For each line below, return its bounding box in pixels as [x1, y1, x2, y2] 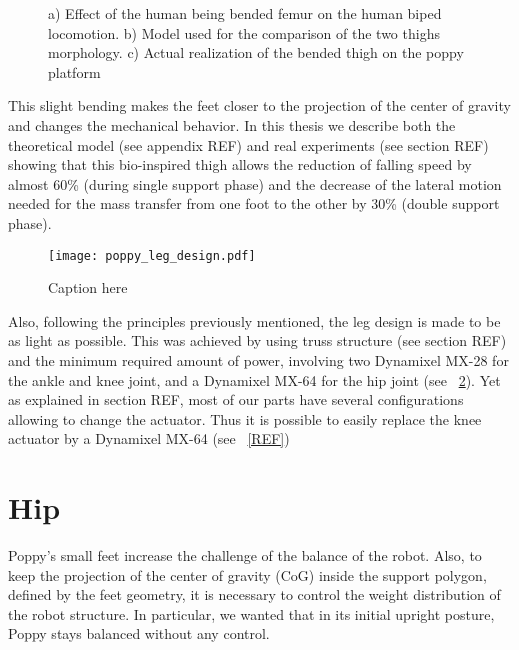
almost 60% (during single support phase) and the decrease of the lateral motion [8, 173, 502, 194]
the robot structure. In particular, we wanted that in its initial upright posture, [8, 603, 495, 624]
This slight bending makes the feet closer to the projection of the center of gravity [8, 95, 511, 116]
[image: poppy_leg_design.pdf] [48, 248, 256, 263]
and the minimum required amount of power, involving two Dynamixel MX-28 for [8, 349, 509, 370]
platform [48, 61, 101, 82]
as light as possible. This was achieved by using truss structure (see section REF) [8, 330, 507, 351]
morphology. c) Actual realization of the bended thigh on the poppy [48, 42, 464, 63]
